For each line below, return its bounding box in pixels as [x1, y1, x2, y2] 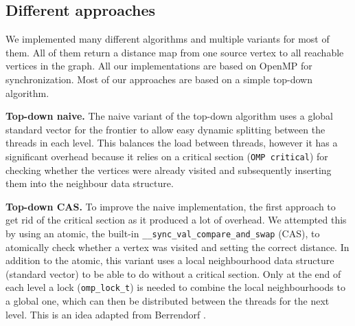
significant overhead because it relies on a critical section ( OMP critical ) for [5, 149, 328, 163]
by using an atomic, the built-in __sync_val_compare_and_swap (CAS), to [5, 226, 320, 240]
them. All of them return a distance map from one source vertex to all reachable [5, 45, 344, 59]
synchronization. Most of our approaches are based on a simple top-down [5, 72, 312, 86]
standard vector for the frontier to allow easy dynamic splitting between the [5, 122, 325, 136]
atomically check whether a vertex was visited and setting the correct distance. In [5, 239, 350, 254]
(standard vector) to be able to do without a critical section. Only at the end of [5, 266, 341, 281]
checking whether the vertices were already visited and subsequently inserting [5, 162, 332, 177]
